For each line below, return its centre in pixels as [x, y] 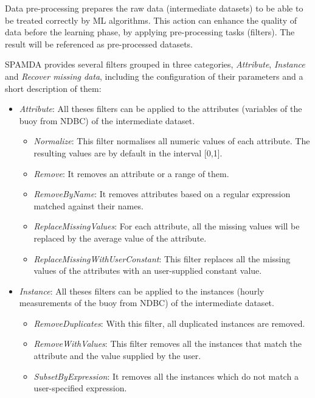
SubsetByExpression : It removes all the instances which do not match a [166, 376]
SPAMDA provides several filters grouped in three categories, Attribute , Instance [155, 64]
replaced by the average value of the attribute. [120, 238]
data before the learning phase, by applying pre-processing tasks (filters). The [150, 32]
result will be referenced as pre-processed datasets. [99, 44]
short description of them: [53, 88]
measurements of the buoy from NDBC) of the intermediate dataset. [147, 303]
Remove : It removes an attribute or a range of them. [131, 173]
